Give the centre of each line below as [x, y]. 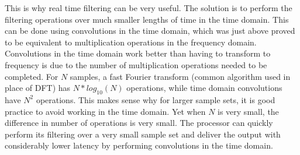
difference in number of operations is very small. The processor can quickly [139, 123]
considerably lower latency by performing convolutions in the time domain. [139, 145]
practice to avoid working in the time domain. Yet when [105, 111]
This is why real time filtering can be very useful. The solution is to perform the [149, 8]
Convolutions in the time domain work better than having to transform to [138, 53]
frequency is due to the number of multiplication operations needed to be [136, 64]
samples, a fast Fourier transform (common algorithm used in [180, 76]
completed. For [32, 76]
